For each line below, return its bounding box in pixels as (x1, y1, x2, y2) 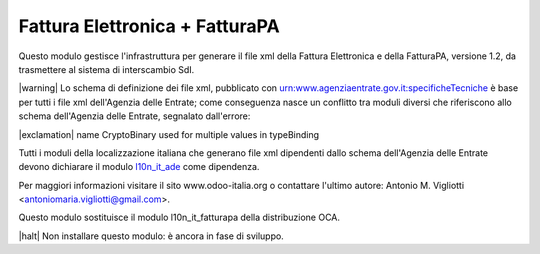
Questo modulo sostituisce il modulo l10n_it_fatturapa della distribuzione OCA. (18, 211, 340, 224)
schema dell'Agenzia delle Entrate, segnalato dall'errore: (18, 110, 251, 122)
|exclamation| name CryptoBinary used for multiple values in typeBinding (18, 128, 320, 140)
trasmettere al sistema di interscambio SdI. (18, 63, 195, 75)
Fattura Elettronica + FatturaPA (18, 15, 280, 37)
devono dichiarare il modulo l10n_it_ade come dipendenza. (18, 161, 260, 173)
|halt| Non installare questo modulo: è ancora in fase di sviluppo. (18, 230, 284, 242)
